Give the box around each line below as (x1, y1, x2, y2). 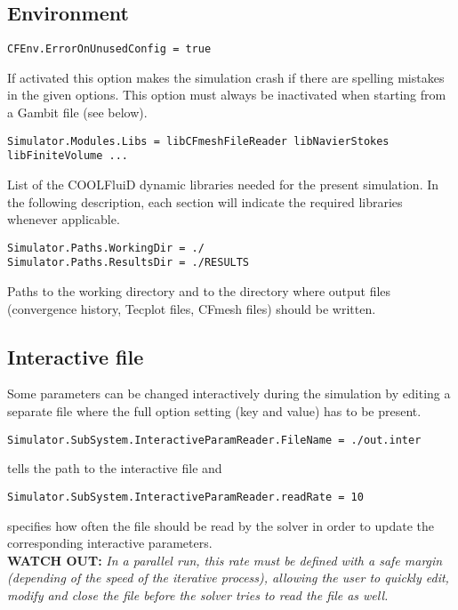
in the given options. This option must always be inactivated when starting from (7, 85, 446, 104)
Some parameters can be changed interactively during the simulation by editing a (7, 384, 451, 403)
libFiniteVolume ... (7, 149, 129, 163)
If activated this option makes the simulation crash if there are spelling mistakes (7, 68, 445, 86)
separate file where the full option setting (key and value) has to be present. (7, 402, 422, 421)
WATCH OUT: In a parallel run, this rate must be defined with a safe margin (7, 550, 443, 569)
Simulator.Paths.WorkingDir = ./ (7, 241, 205, 254)
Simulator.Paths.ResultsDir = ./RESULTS (7, 256, 250, 269)
